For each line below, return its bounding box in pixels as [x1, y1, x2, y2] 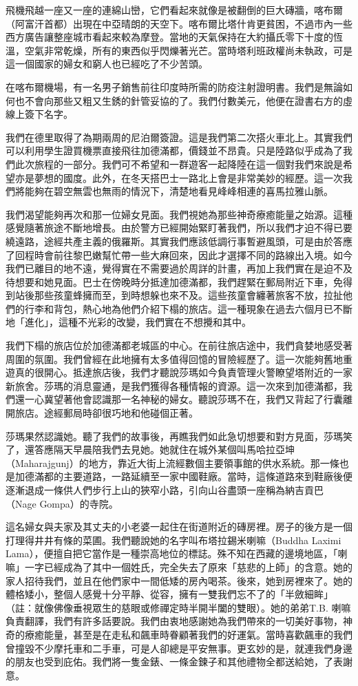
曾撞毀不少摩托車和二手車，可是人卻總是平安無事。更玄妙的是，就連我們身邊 [6, 641, 352, 655]
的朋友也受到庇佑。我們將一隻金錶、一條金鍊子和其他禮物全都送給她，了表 [6, 654, 343, 669]
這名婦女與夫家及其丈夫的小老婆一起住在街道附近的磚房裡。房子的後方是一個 [6, 519, 352, 534]
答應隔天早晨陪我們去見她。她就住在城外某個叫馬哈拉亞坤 [34, 442, 295, 457]
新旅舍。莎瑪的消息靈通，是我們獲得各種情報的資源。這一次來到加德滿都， [6, 378, 343, 393]
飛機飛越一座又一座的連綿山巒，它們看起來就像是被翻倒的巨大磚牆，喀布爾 [6, 3, 343, 17]
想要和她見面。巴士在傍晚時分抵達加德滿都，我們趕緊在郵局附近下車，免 [14, 274, 343, 289]
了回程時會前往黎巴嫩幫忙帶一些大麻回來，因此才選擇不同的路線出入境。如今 [6, 247, 352, 262]
